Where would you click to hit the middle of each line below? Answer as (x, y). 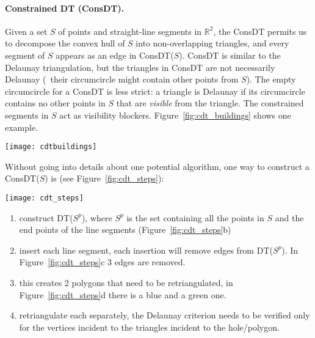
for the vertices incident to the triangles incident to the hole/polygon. (149, 327)
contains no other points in (55, 103)
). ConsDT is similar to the (230, 55)
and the (289, 217)
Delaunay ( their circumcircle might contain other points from (122, 79)
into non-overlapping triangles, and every (212, 43)
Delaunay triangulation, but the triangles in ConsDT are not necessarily (140, 67)
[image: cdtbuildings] (51, 147)
